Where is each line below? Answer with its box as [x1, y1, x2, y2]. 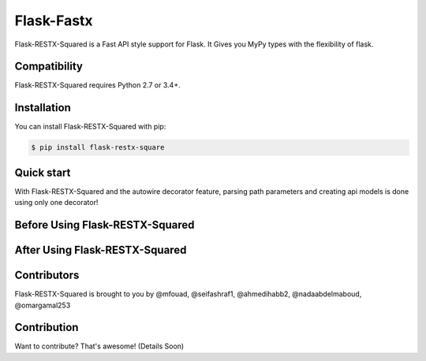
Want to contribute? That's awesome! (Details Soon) [14, 341, 185, 351]
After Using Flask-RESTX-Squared [14, 244, 187, 257]
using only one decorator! [14, 198, 99, 207]
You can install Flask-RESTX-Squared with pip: [14, 122, 166, 132]
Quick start [14, 166, 71, 179]
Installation [14, 101, 71, 114]
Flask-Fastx [14, 12, 94, 29]
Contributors [14, 269, 80, 282]
